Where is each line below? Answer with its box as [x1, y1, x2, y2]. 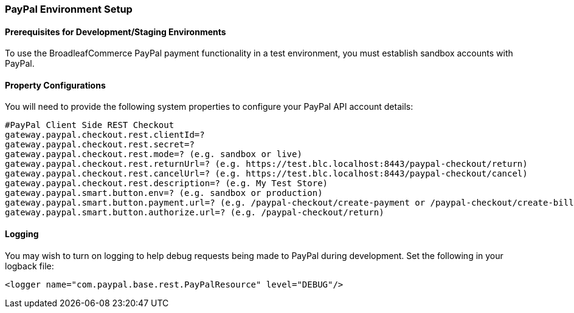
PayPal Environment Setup [5, 3, 133, 15]
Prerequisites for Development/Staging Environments [5, 26, 226, 37]
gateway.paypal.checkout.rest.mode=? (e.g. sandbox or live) [5, 149, 302, 160]
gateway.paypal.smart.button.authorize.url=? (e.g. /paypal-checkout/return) [5, 207, 384, 218]
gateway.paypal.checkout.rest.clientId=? [5, 130, 205, 140]
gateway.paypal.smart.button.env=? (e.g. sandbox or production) [5, 188, 323, 198]
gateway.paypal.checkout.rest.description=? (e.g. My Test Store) [5, 178, 328, 189]
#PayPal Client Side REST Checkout [5, 120, 175, 130]
